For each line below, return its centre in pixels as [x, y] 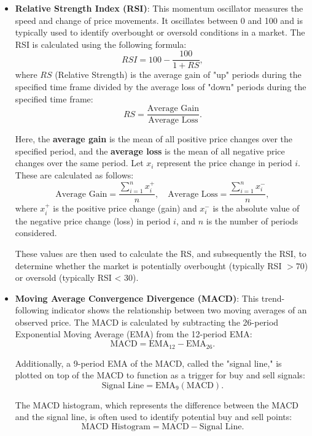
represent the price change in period [224, 163]
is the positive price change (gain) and [125, 208]
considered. [36, 233]
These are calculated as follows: [74, 175]
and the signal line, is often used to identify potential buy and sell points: [154, 417]
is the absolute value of [256, 208]
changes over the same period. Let [79, 163]
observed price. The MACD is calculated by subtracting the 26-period [147, 322]
